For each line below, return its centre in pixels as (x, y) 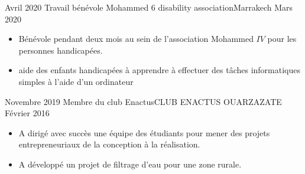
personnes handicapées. (61, 50)
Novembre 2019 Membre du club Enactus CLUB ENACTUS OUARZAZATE (143, 101)
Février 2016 (27, 113)
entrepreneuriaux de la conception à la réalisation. (109, 144)
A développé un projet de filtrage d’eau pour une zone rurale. (130, 164)
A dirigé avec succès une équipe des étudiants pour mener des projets (144, 132)
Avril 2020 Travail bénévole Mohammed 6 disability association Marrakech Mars (149, 7)
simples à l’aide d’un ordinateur (76, 81)
